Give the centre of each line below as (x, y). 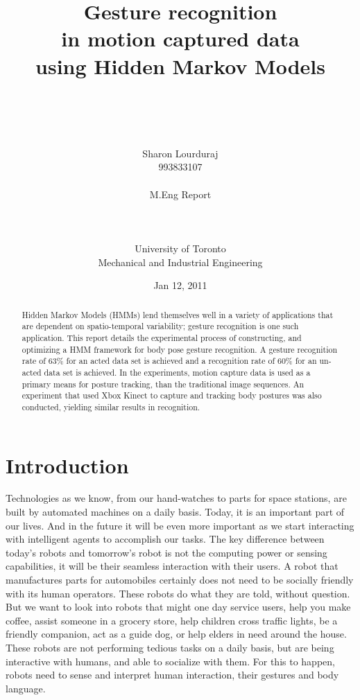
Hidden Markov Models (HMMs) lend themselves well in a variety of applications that (178, 314)
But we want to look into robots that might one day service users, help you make (178, 607)
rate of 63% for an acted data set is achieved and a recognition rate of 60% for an (169, 361)
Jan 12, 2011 (180, 285)
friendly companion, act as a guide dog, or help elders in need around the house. (176, 634)
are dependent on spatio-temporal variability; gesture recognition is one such (160, 326)
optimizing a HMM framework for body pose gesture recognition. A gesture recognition (180, 349)
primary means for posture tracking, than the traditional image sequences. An (163, 384)
